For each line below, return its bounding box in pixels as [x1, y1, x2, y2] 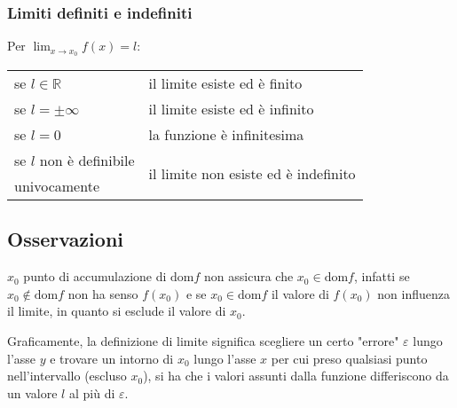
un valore [7, 383, 58, 402]
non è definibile [39, 150, 135, 171]
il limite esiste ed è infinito [148, 98, 314, 120]
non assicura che [204, 267, 294, 286]
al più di [68, 383, 115, 402]
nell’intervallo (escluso [7, 366, 127, 385]
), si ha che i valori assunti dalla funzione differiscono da [143, 366, 449, 385]
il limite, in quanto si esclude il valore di [7, 302, 226, 320]
